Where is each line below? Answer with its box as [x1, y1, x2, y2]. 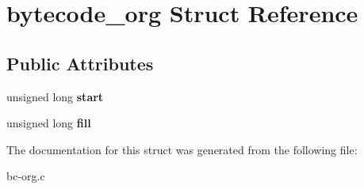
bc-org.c [6, 168, 45, 184]
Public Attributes [6, 51, 154, 75]
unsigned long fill [6, 115, 91, 131]
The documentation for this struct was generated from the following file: [6, 141, 358, 157]
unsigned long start [6, 88, 104, 104]
